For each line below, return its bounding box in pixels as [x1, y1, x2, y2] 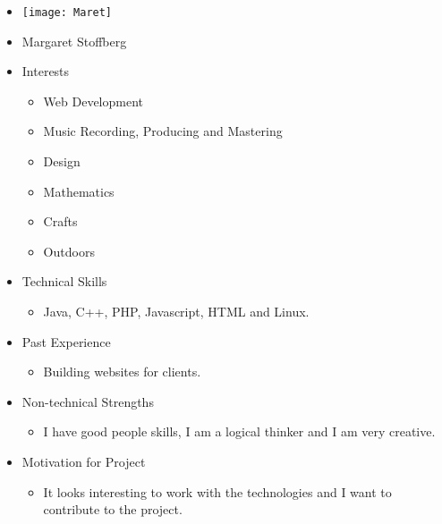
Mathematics [43, 182, 115, 200]
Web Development [43, 91, 144, 110]
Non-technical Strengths [21, 392, 154, 410]
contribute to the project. [43, 500, 183, 519]
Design [43, 152, 81, 171]
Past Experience [21, 332, 111, 351]
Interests [21, 62, 70, 80]
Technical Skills [21, 272, 107, 291]
